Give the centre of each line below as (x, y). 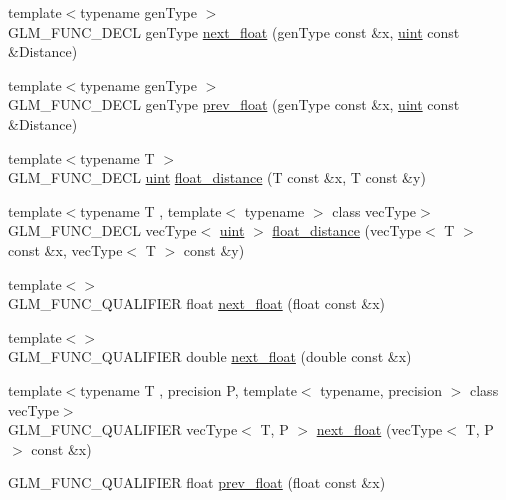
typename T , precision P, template (188, 389)
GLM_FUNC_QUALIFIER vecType (123, 429)
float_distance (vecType (346, 230)
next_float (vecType (379, 429)
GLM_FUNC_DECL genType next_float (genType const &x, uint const (234, 31)
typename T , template (151, 210)
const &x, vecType (65, 249)
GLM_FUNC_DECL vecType (102, 230)
